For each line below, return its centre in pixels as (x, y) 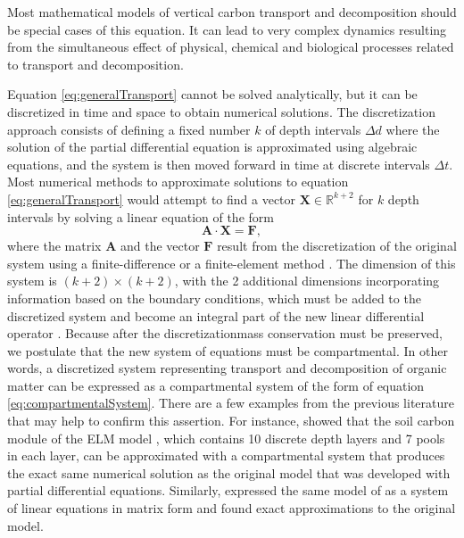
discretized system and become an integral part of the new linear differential (216, 315)
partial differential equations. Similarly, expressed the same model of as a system (228, 490)
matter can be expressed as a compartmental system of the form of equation (216, 385)
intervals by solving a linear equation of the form (141, 216)
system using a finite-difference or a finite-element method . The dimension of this (232, 263)
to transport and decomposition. (95, 64)
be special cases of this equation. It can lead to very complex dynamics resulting (227, 29)
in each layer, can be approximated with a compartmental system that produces (226, 455)
